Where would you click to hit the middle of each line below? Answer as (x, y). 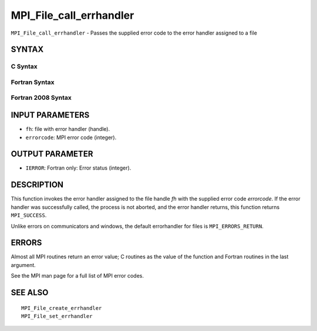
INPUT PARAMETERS (50, 115)
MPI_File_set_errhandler (57, 316)
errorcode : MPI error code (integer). (71, 137)
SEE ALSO (30, 293)
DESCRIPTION (37, 185)
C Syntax (24, 66)
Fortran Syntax (33, 82)
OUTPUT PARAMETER (52, 154)
